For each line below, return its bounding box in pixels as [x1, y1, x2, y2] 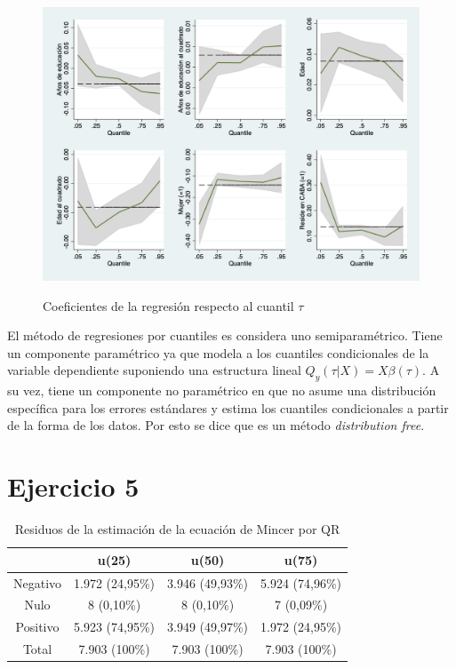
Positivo [15, 617, 60, 636]
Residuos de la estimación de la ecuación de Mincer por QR [14, 520, 340, 538]
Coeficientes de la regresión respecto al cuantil [43, 296, 294, 315]
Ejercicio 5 [7, 468, 140, 505]
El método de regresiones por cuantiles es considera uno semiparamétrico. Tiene [7, 326, 443, 345]
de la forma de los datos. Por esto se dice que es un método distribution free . [7, 416, 425, 434]
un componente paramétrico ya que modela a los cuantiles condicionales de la [7, 343, 429, 362]
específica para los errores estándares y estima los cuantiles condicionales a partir [7, 398, 449, 417]
